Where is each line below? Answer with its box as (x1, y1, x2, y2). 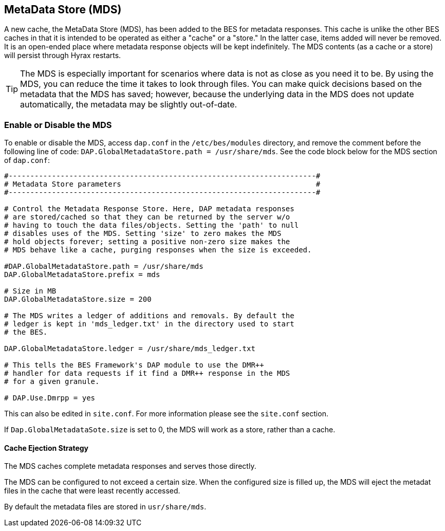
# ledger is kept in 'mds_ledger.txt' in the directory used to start (4, 320, 294, 328)
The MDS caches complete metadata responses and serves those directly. (4, 462, 256, 471)
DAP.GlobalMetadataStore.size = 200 (4, 295, 152, 304)
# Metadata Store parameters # (4, 180, 321, 189)
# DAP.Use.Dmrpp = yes (4, 394, 96, 402)
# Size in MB (4, 287, 57, 296)
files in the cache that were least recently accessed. (4, 486, 180, 496)
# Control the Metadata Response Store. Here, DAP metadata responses (4, 205, 294, 213)
